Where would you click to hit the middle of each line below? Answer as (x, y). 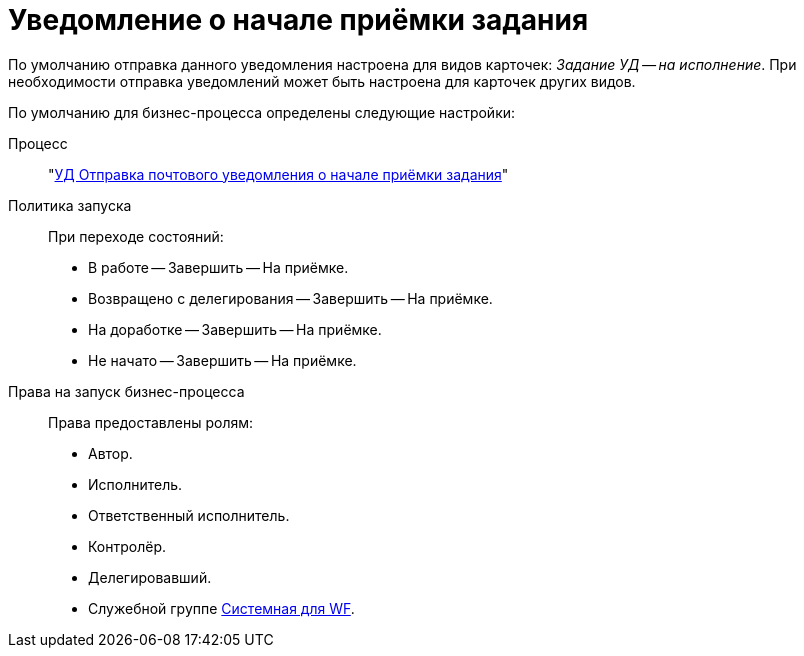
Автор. (110, 453)
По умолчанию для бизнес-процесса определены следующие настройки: (262, 112)
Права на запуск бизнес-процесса (126, 391)
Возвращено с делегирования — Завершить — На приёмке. (290, 298)
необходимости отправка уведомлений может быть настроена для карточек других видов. (322, 81)
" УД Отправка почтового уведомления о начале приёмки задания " (278, 174)
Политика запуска (70, 205)
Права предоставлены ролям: (151, 422)
